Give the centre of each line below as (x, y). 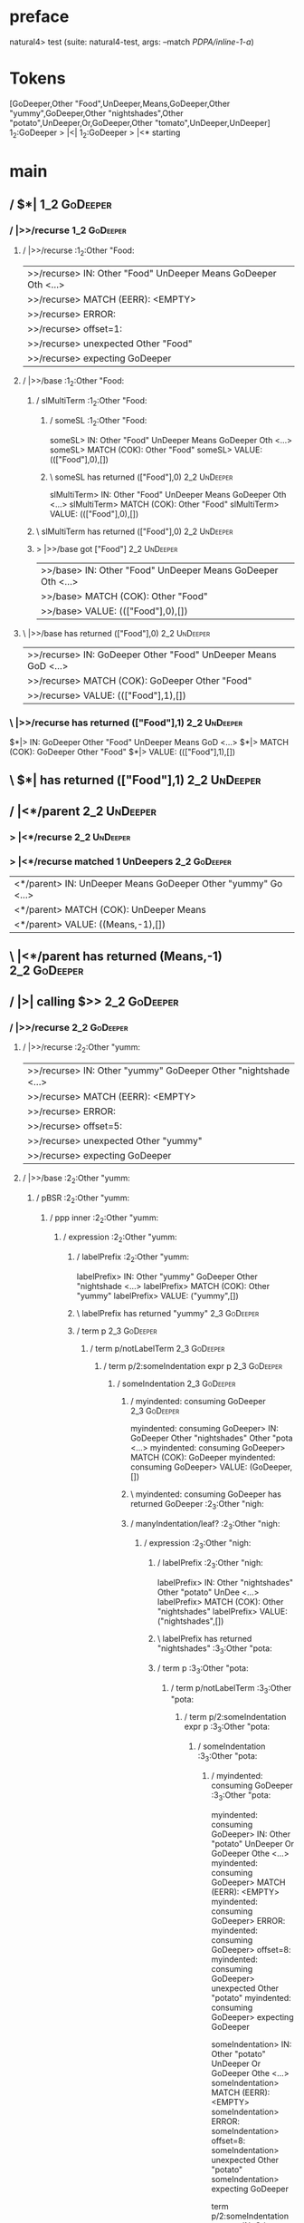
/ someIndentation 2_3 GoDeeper (176, 1383)
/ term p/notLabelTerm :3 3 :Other (231, 1689)
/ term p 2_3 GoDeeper (117, 1331)
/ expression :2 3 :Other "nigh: (197, 1544)
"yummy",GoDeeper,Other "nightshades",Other (96, 113)
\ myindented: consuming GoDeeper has (206, 1494)
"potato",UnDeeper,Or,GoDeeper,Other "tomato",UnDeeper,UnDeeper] (140, 122)
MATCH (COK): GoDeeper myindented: (203, 1457)
